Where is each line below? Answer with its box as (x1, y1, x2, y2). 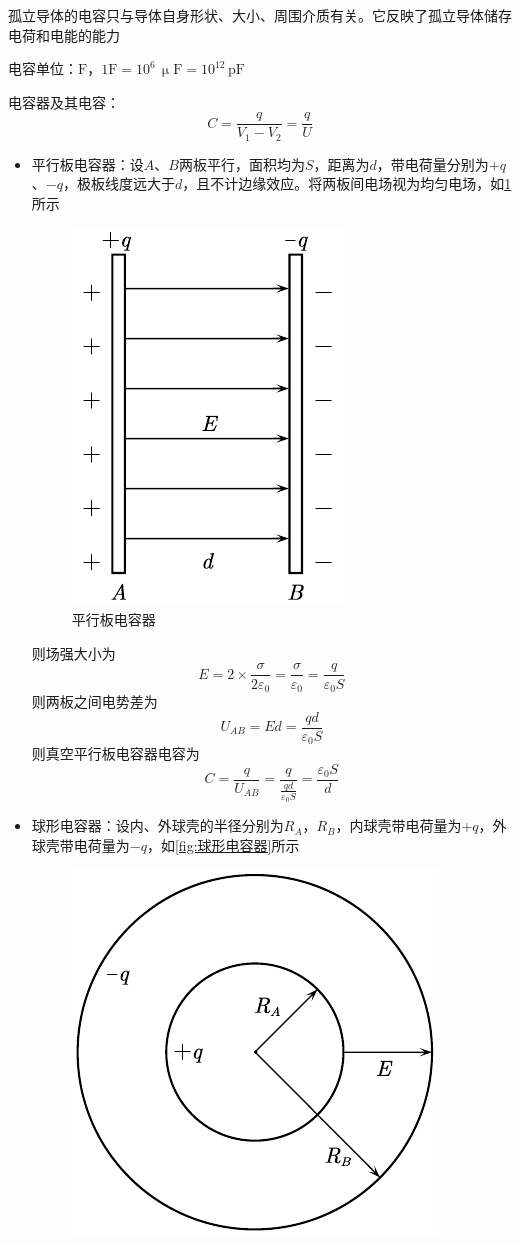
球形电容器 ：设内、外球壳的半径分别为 (31, 815, 284, 836)
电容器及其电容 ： (8, 91, 120, 112)
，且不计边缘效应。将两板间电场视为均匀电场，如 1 (182, 173, 512, 194)
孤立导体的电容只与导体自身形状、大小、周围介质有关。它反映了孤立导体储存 (8, 5, 512, 25)
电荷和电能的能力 (8, 24, 120, 45)
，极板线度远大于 (62, 173, 175, 194)
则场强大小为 (31, 642, 116, 663)
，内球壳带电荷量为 (335, 815, 462, 836)
